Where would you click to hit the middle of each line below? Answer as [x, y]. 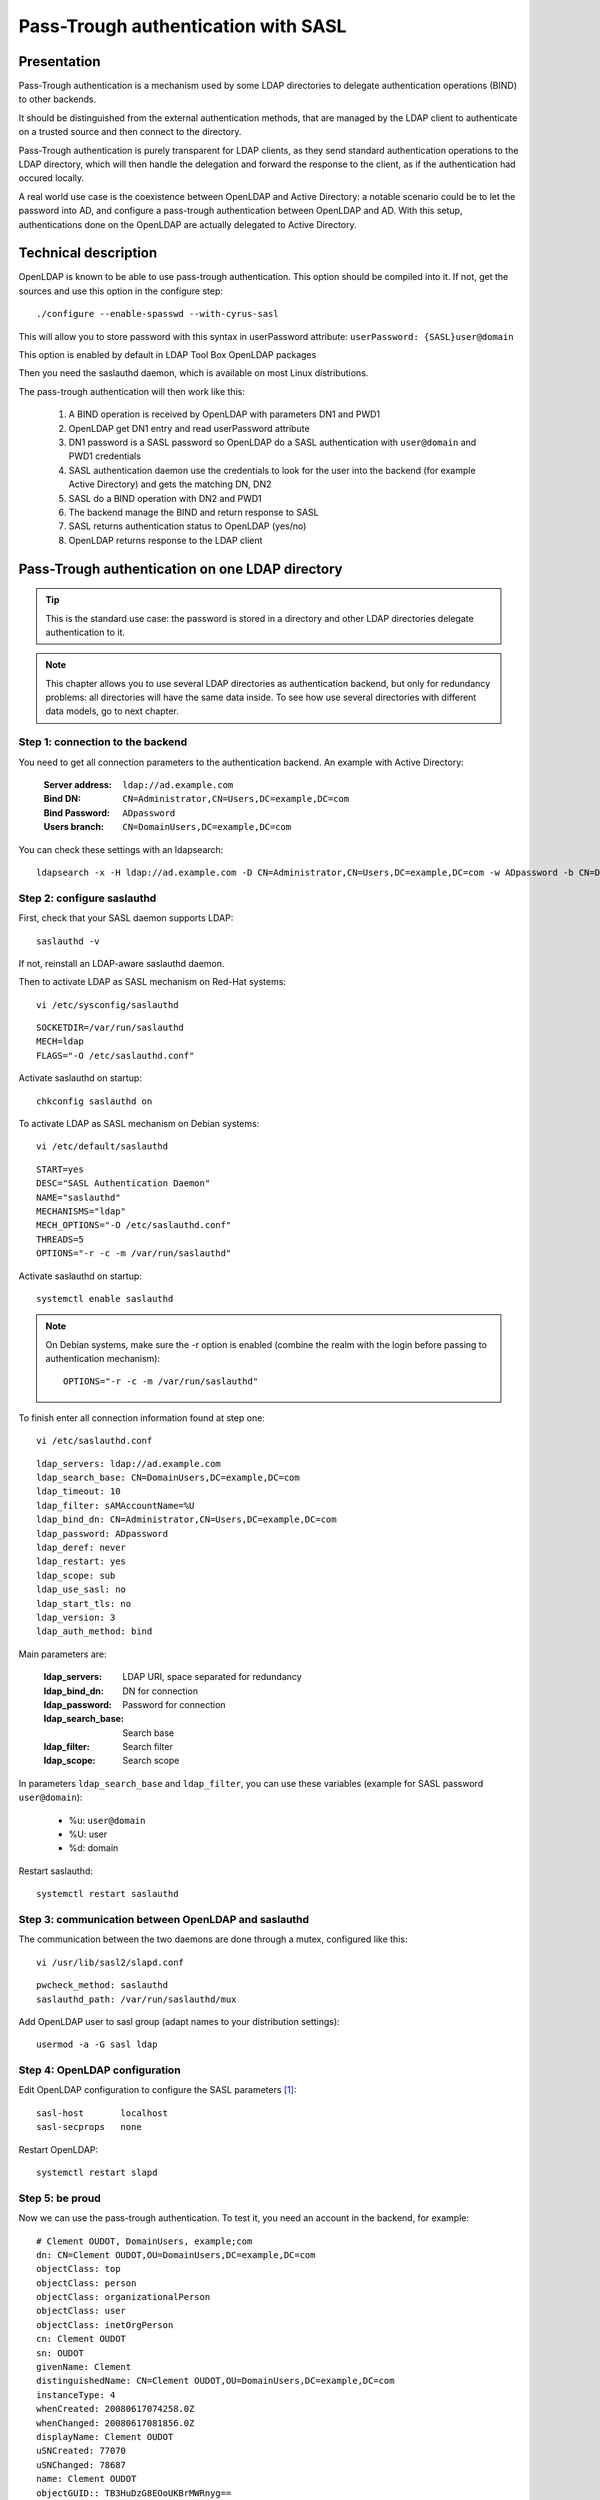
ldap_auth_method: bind [94, 1631]
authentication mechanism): [102, 1359]
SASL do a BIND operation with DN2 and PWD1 [165, 498]
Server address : [77, 785]
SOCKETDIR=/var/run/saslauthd [110, 1028]
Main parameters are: [62, 1654]
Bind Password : [76, 812]
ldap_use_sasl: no [81, 1589]
